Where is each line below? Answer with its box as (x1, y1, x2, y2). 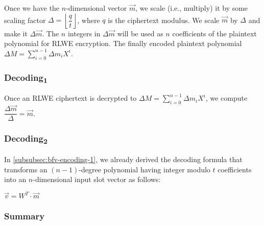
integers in (67, 28, 101, 38)
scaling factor (4, 14, 46, 25)
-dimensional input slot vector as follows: (33, 174, 161, 185)
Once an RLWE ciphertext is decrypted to (4, 93, 137, 103)
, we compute (205, 93, 248, 103)
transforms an (4, 164, 47, 174)
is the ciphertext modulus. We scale (108, 14, 220, 25)
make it (4, 28, 28, 38)
